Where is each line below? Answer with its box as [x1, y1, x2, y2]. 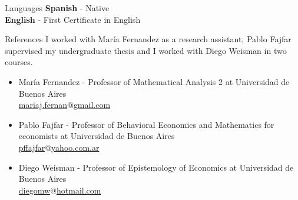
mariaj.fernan [18, 99, 67, 111]
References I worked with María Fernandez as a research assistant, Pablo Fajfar [5, 33, 292, 45]
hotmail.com [56, 184, 101, 196]
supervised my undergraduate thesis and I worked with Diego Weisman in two [5, 44, 287, 56]
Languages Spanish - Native [5, 2, 110, 13]
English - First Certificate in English [5, 13, 141, 25]
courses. [5, 56, 33, 68]
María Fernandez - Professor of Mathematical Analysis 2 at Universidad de [18, 75, 290, 87]
